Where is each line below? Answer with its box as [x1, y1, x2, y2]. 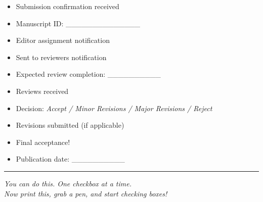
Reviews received [16, 85, 69, 96]
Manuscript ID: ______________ [16, 18, 141, 28]
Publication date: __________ [16, 154, 125, 164]
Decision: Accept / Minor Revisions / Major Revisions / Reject [16, 103, 212, 113]
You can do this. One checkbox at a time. [4, 178, 131, 188]
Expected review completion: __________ [16, 69, 161, 79]
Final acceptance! [16, 136, 70, 147]
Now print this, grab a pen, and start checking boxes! [4, 188, 167, 198]
